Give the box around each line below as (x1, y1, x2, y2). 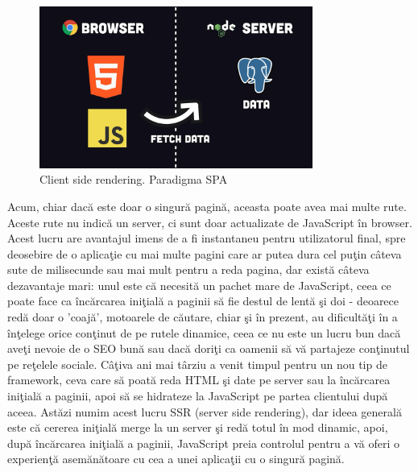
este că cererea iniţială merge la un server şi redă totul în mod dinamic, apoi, (7, 419, 388, 436)
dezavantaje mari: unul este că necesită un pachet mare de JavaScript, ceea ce (7, 276, 391, 293)
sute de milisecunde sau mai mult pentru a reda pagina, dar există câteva (7, 261, 370, 278)
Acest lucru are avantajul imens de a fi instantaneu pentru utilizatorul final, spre (7, 230, 406, 246)
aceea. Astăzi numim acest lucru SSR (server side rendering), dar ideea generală (7, 403, 402, 420)
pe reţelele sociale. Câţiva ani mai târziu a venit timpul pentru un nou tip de (7, 355, 387, 372)
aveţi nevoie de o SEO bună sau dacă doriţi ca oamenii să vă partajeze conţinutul (7, 340, 410, 357)
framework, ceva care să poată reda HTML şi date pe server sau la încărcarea (7, 371, 391, 388)
